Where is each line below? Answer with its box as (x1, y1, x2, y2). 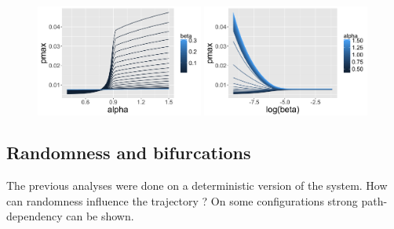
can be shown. (66, 208, 134, 224)
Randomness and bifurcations (6, 140, 251, 165)
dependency (6, 208, 63, 224)
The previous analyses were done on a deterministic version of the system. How (6, 177, 388, 194)
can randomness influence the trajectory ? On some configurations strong (6, 192, 358, 209)
